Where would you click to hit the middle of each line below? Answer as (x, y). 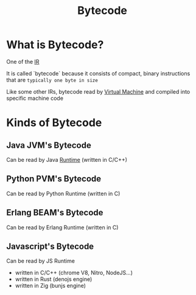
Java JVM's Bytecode (49, 145)
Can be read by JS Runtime (40, 261)
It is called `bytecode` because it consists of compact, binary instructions (98, 73)
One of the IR (23, 61)
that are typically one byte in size (52, 80)
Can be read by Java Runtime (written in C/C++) (67, 159)
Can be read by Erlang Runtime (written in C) (62, 227)
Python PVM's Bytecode (54, 179)
